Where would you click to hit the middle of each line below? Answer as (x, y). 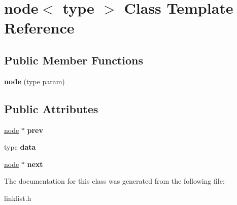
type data (20, 147)
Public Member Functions (74, 60)
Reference (39, 28)
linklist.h (18, 198)
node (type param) (35, 81)
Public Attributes (51, 108)
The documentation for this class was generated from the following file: (114, 181)
